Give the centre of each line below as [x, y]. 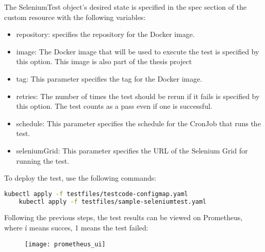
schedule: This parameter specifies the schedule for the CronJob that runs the [138, 123]
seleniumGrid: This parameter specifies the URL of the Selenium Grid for [132, 150]
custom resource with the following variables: [75, 17]
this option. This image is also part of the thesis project [104, 61]
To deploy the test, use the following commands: [80, 178]
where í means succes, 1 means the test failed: [76, 228]
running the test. [43, 160]
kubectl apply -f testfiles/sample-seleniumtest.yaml [112, 201]
